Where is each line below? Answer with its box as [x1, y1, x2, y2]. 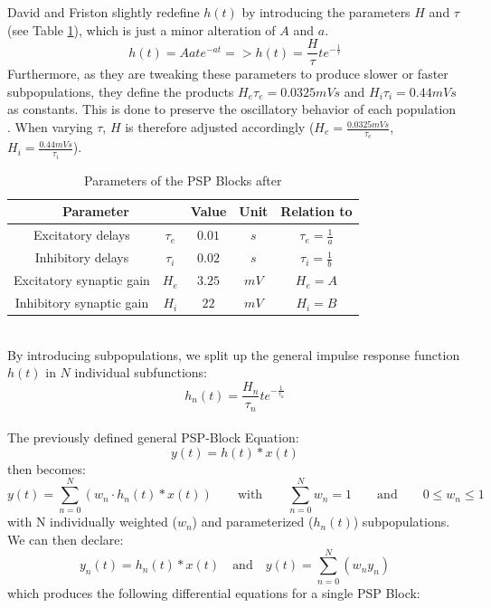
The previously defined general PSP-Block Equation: [7, 428, 299, 447]
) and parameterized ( [192, 512, 314, 531]
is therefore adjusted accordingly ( [125, 118, 315, 137]
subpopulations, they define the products [7, 81, 234, 100]
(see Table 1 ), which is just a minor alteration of [7, 20, 276, 39]
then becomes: [7, 459, 86, 478]
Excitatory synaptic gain [14, 271, 150, 290]
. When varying [7, 118, 93, 137]
